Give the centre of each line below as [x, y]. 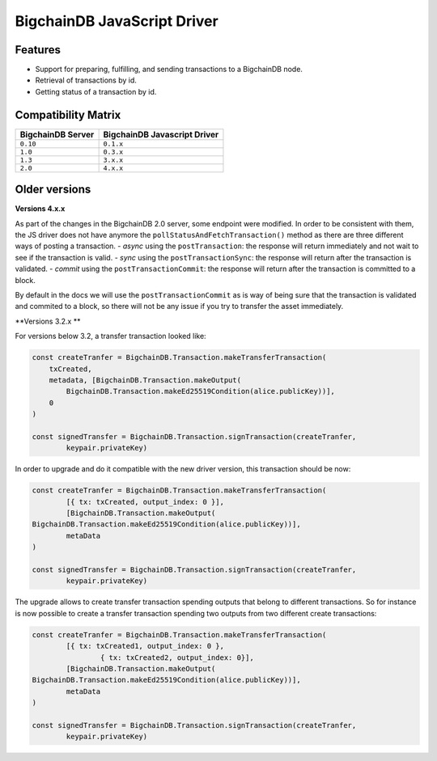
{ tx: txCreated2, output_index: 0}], [177, 657]
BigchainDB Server [57, 134]
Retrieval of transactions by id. [86, 80]
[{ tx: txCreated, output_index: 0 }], [145, 502]
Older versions [53, 190]
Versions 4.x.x [40, 209]
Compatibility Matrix [68, 114]
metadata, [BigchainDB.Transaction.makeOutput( [145, 380]
